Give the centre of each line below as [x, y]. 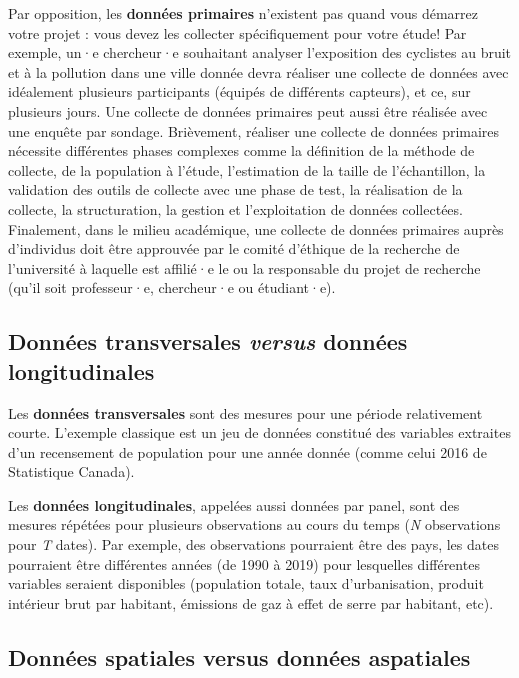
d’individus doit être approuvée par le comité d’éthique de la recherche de [234, 248]
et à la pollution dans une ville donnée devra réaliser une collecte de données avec [258, 71]
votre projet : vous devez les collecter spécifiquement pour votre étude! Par [237, 32]
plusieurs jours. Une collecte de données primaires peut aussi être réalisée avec [248, 110]
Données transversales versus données [208, 341]
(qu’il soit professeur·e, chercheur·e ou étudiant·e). [172, 287]
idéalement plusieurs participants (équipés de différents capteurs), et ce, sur [239, 91]
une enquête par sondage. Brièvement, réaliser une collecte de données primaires [254, 130]
